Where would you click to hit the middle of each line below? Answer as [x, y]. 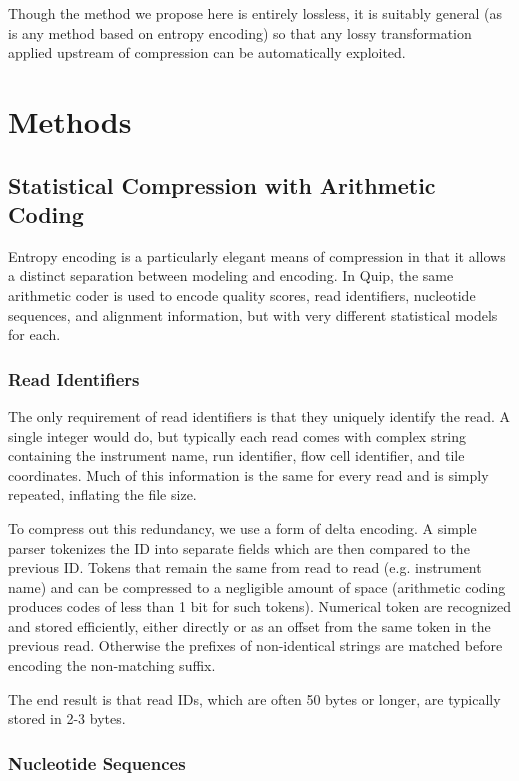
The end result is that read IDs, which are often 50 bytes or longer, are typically [254, 698]
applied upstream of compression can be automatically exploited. [207, 52]
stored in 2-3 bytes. [67, 718]
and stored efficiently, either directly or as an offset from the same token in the [249, 625]
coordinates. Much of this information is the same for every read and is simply [248, 474]
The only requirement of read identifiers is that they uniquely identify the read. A [259, 415]
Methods [70, 120]
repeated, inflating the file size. [102, 494]
